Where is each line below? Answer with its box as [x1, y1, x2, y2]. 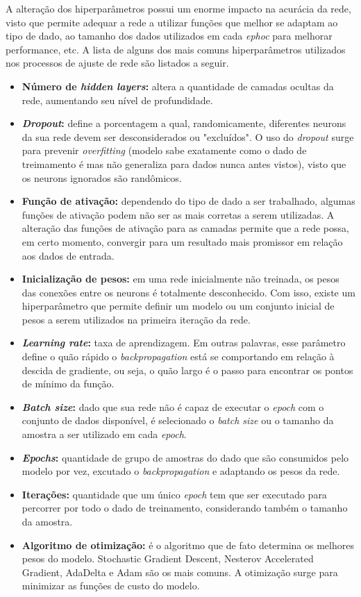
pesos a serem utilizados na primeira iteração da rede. [22, 312, 251, 326]
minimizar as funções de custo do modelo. [22, 578, 200, 593]
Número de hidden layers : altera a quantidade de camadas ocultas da [22, 78, 334, 93]
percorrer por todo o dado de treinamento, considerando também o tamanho [22, 501, 348, 515]
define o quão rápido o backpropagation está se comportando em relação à [22, 349, 335, 364]
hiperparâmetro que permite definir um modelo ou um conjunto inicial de [22, 298, 335, 313]
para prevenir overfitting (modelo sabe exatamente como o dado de [22, 143, 307, 158]
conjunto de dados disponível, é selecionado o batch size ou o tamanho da [22, 413, 334, 428]
